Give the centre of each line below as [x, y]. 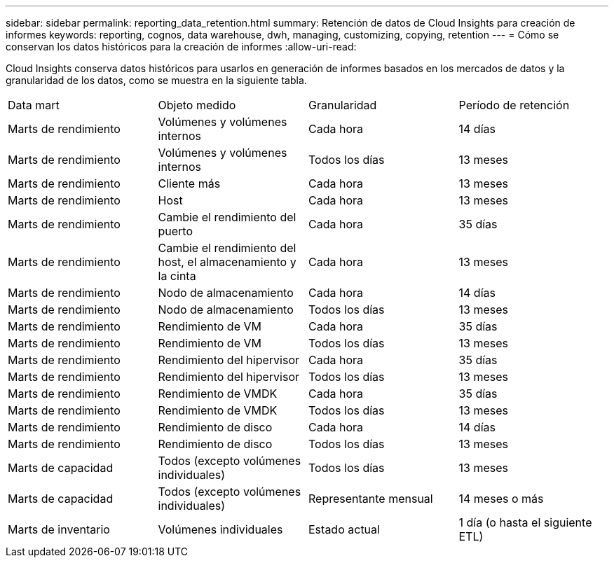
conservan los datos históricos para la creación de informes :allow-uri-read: [181, 47]
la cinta [177, 276]
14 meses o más [501, 499]
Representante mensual [371, 499]
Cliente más [189, 183]
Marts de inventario [59, 529]
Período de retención [514, 105]
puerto [176, 231]
